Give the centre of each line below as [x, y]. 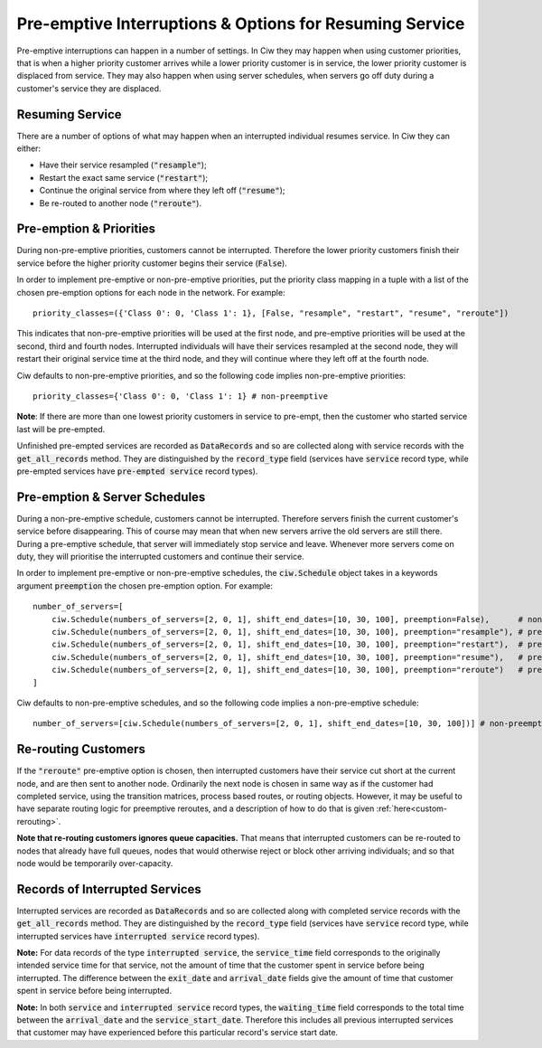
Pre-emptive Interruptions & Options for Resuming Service [241, 24]
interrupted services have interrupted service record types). [138, 936]
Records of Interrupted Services [109, 889]
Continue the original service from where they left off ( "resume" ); [162, 191]
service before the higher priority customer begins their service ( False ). [152, 263]
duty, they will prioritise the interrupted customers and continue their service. [160, 557]
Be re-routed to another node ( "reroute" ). [121, 203]
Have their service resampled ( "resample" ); [123, 165]
